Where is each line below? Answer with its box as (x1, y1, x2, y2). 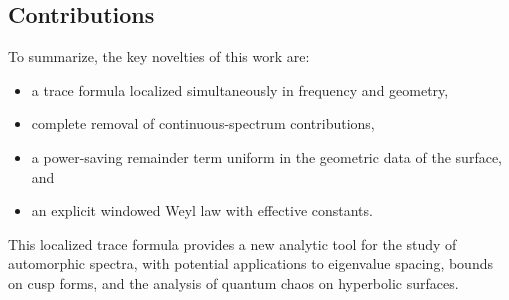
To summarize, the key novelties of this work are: (8, 46, 310, 67)
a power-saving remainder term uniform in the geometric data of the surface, (31, 146, 502, 167)
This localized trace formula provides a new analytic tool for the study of (8, 233, 457, 254)
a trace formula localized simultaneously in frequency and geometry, (31, 79, 449, 100)
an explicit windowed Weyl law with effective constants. (31, 200, 373, 221)
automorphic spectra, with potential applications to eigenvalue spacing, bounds (8, 253, 493, 274)
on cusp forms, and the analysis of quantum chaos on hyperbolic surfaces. (8, 272, 459, 293)
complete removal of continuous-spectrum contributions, (31, 113, 375, 134)
